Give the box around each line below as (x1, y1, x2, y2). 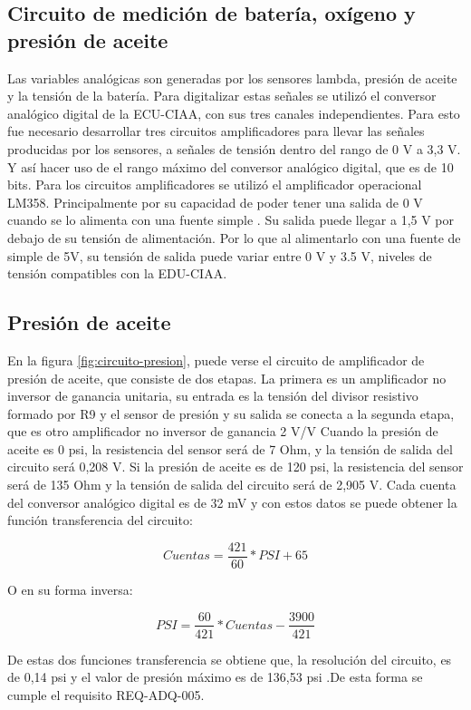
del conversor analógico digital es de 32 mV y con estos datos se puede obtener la (7, 492, 457, 511)
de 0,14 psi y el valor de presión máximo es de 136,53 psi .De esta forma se (7, 667, 423, 686)
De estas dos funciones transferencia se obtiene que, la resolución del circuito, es (7, 649, 452, 668)
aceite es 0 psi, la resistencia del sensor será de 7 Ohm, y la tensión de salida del (7, 439, 453, 458)
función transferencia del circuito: (7, 511, 193, 530)
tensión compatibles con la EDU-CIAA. (7, 264, 227, 283)
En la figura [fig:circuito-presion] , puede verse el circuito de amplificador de (7, 350, 425, 369)
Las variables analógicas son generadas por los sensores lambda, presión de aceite (7, 68, 457, 87)
